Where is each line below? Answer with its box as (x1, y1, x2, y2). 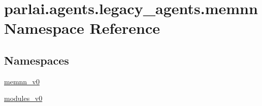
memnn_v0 (4, 76, 40, 86)
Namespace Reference (4, 18, 160, 38)
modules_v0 (4, 93, 43, 103)
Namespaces (4, 52, 69, 68)
